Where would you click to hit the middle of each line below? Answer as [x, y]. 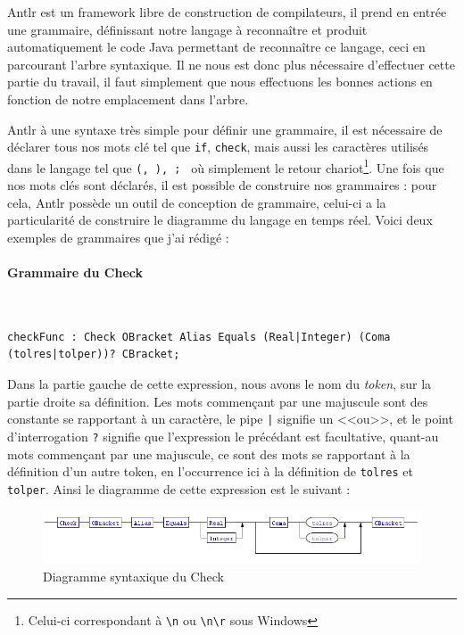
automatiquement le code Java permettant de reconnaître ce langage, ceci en [216, 47]
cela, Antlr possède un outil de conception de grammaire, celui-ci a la [197, 202]
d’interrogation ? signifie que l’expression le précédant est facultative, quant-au [223, 436]
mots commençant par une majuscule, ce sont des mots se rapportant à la [209, 454]
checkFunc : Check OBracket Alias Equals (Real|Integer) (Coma [199, 337]
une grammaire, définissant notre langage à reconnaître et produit [187, 29]
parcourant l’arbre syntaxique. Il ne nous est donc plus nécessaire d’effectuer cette [231, 64]
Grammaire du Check [75, 272]
